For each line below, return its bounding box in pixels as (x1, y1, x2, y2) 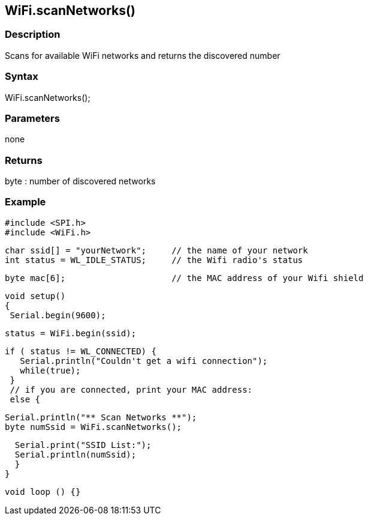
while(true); (20, 365, 81, 375)
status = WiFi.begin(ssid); (5, 328, 137, 338)
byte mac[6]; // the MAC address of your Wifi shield (5, 273, 364, 283)
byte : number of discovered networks (5, 176, 156, 187)
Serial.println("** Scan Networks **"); (5, 412, 197, 422)
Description (5, 28, 61, 41)
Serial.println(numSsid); (14, 449, 137, 459)
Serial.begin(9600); (10, 310, 106, 320)
